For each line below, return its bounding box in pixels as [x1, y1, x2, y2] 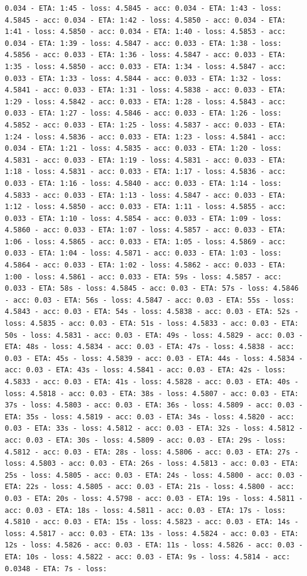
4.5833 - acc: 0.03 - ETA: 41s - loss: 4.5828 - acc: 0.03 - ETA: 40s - [5, 378, 299, 386]
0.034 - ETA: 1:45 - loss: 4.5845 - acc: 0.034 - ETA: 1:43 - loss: [5, 4, 282, 13]
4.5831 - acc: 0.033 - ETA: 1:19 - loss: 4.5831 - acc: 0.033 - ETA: [5, 155, 286, 164]
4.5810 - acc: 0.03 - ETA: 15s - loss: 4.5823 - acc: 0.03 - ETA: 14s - [5, 518, 299, 527]
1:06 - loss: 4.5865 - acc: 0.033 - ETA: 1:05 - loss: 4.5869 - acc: [5, 237, 286, 246]
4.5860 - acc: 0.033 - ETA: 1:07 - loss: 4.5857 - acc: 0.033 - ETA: [5, 226, 286, 235]
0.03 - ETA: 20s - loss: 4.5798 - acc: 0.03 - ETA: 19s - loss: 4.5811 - [5, 494, 303, 503]
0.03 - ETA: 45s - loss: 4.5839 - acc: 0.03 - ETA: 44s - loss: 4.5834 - [5, 354, 303, 363]
